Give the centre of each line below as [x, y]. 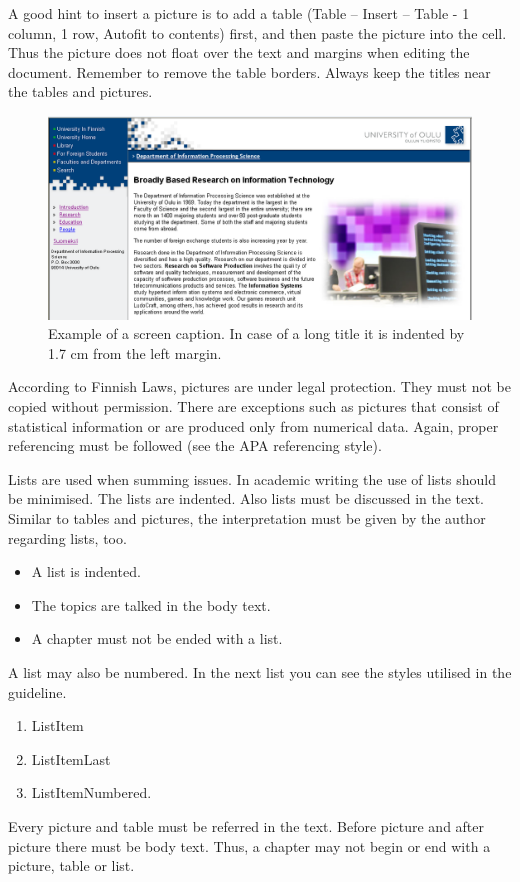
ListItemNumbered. [91, 792]
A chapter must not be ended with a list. [157, 638]
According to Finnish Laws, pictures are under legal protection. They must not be [259, 386]
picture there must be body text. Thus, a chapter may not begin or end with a [249, 845]
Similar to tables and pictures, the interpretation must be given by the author [247, 518]
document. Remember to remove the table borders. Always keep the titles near [249, 71]
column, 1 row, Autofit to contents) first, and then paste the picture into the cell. [257, 32]
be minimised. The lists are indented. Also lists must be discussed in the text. [246, 498]
